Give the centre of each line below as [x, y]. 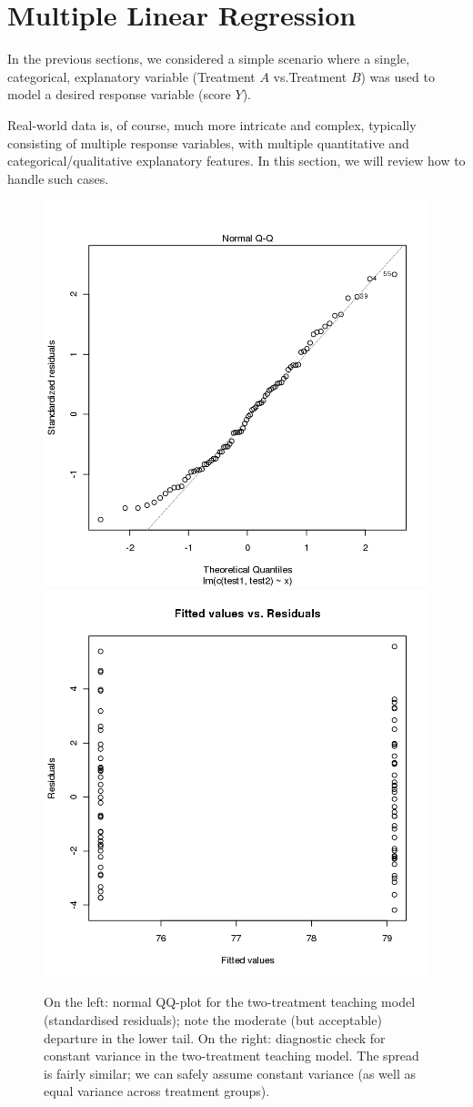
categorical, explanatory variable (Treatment [131, 76]
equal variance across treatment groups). [157, 1091]
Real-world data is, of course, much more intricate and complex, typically [212, 124]
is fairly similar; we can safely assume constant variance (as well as [230, 1073]
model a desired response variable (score [119, 94]
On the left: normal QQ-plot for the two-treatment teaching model [230, 1002]
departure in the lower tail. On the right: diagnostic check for [215, 1037]
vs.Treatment [310, 76]
